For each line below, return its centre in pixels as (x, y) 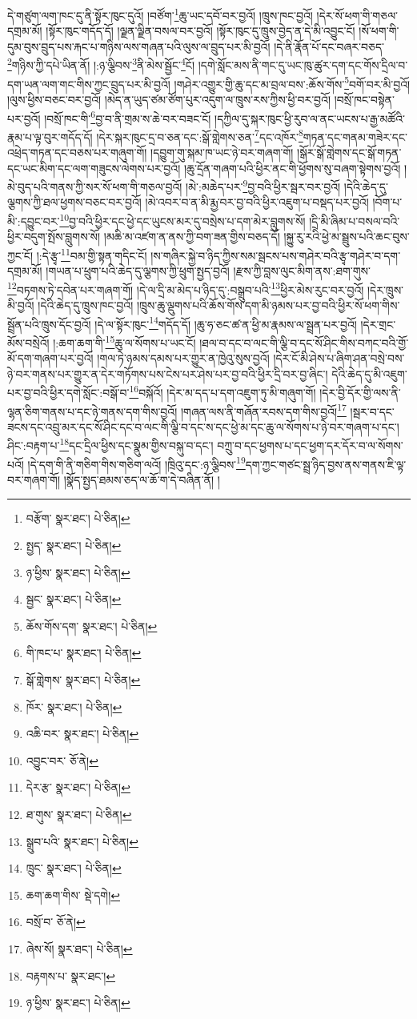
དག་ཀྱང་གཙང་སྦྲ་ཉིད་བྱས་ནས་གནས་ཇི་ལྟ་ (326, 464)
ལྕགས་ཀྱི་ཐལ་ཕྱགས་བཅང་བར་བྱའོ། (74, 202)
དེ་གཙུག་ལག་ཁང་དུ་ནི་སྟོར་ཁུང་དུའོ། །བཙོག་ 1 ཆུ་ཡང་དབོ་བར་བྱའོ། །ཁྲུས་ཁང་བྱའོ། (160, 14)
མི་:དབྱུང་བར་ (34, 221)
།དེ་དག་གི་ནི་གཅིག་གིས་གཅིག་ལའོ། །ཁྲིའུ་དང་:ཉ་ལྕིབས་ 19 (136, 463)
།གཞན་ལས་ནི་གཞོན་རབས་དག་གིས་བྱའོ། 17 (263, 410)
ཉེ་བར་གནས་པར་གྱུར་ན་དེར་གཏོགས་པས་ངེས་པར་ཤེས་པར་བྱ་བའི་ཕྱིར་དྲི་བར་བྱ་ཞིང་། (168, 373)
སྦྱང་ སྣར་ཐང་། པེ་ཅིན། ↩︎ (74, 599)
